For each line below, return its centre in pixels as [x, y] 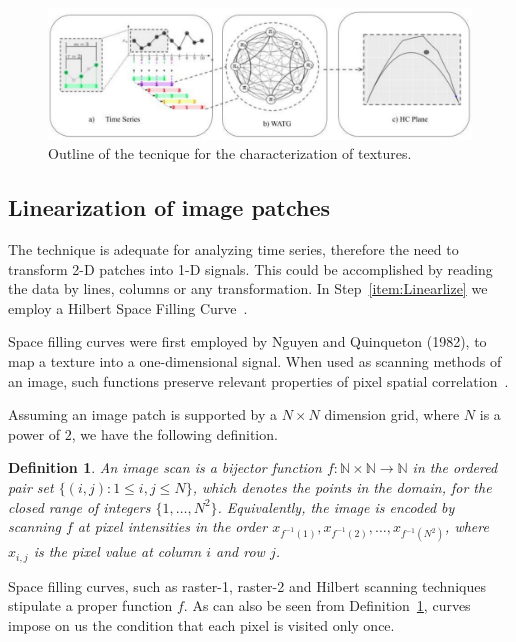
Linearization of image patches [169, 207]
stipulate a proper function [90, 605]
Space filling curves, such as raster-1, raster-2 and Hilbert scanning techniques [247, 585]
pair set [31, 487]
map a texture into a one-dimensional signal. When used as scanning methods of [255, 361]
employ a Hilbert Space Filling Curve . [128, 307]
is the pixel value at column [117, 551]
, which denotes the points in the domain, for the [342, 487]
